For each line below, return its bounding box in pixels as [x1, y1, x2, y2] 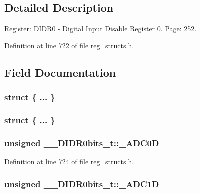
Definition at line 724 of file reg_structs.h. [4, 156, 134, 167]
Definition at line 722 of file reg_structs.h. [4, 40, 134, 50]
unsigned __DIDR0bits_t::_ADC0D [4, 136, 159, 149]
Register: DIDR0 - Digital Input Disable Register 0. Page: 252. [4, 23, 197, 34]
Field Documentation [4, 64, 116, 80]
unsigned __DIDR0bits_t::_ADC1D [4, 177, 159, 190]
